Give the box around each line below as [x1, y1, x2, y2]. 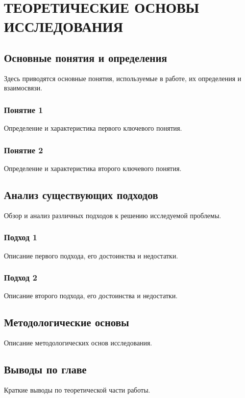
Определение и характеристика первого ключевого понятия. [4, 123, 182, 133]
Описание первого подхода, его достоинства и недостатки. [4, 250, 178, 260]
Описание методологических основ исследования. [4, 338, 152, 348]
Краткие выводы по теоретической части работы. [4, 385, 150, 395]
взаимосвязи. [4, 83, 43, 93]
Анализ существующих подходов [4, 187, 158, 202]
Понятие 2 [4, 143, 43, 156]
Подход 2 [4, 271, 37, 284]
